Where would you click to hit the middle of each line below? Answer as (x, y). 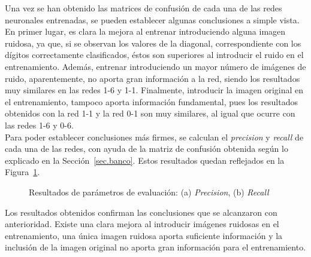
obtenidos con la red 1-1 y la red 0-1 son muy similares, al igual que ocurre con (150, 113)
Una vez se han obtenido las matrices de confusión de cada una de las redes (144, 8)
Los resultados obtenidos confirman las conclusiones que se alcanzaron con (141, 212)
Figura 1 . (22, 172)
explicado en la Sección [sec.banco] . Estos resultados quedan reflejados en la (145, 160)
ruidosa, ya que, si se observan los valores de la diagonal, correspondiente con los (153, 43)
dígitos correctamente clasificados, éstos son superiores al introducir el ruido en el (154, 55)
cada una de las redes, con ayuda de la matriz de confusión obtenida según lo (147, 149)
